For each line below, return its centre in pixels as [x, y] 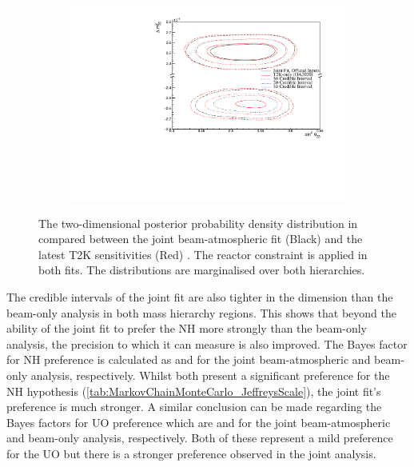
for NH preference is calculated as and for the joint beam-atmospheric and [189, 359]
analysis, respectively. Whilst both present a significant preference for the [210, 375]
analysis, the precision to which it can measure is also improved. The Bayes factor [207, 343]
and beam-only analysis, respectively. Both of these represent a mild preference [200, 438]
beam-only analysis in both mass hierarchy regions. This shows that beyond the [202, 312]
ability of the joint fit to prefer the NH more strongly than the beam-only [187, 328]
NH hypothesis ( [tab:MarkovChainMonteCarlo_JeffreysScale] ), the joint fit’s [194, 391]
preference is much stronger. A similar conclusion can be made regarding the [194, 407]
